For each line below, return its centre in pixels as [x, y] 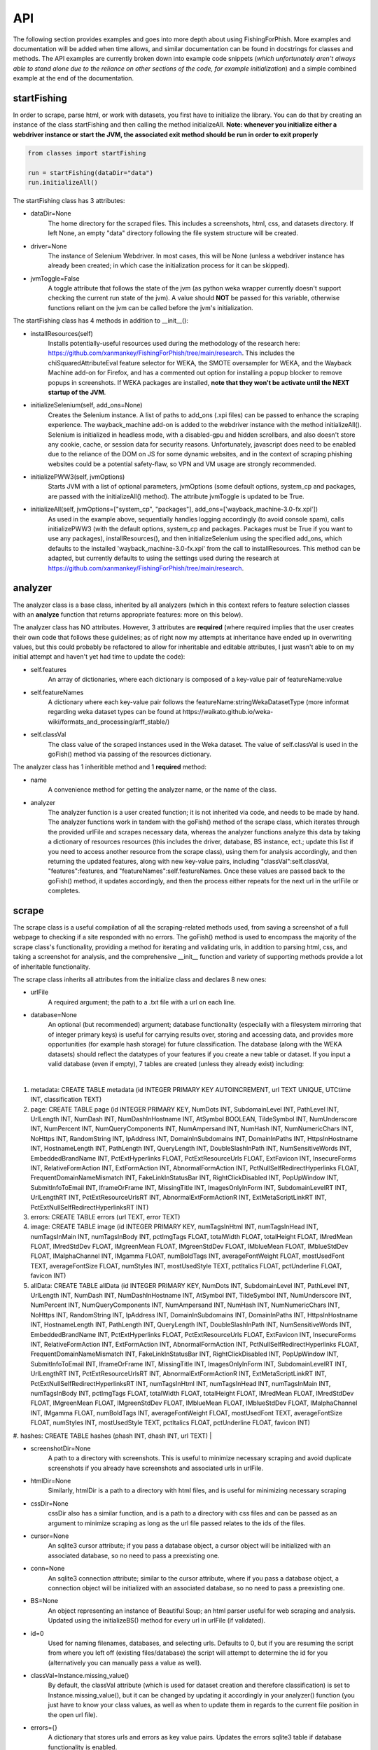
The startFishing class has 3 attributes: [69, 200]
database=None [54, 1015]
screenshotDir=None [61, 1448]
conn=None [48, 1569]
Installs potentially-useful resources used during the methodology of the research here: [174, 344]
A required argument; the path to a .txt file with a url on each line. [142, 1002]
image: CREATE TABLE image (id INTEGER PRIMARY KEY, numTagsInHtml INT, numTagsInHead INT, [174, 1227]
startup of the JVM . [77, 392]
